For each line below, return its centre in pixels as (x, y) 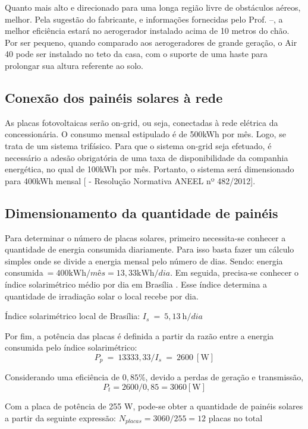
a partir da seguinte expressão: (61, 417)
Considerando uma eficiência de (62, 377)
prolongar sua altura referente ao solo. (74, 65)
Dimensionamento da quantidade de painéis (142, 212)
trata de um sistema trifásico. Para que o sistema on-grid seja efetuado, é (138, 145)
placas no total (235, 417)
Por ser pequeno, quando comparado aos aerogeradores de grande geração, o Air (151, 42)
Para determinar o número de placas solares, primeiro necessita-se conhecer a (145, 237)
